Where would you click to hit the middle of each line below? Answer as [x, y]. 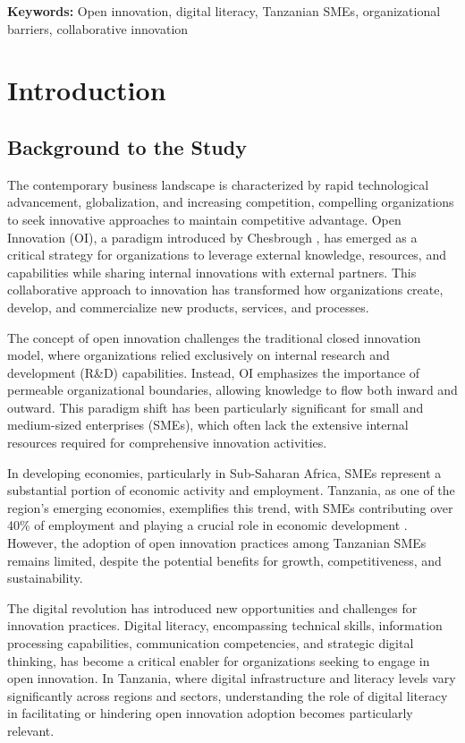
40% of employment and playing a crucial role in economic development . [207, 525]
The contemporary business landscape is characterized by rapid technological [218, 184]
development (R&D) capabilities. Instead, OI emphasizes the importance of [214, 372]
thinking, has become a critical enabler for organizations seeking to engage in [219, 660]
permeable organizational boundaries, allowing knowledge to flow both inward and [232, 390]
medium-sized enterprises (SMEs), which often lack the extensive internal [208, 425]
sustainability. [45, 578]
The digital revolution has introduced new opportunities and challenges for [212, 607]
